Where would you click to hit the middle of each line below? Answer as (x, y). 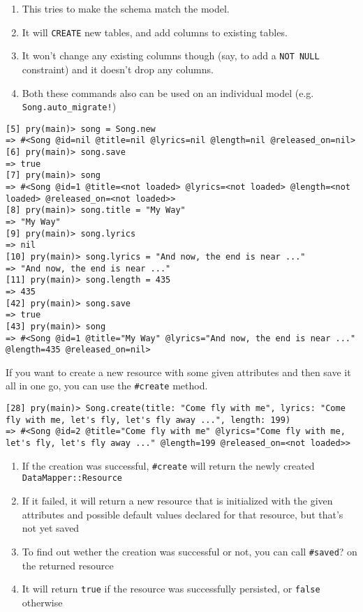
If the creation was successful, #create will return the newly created (168, 465)
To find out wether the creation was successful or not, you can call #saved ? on (190, 551)
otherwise (42, 602)
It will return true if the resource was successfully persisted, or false (171, 589)
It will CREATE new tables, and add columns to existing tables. (155, 32)
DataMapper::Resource (72, 478)
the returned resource (68, 565)
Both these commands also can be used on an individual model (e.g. (168, 92)
